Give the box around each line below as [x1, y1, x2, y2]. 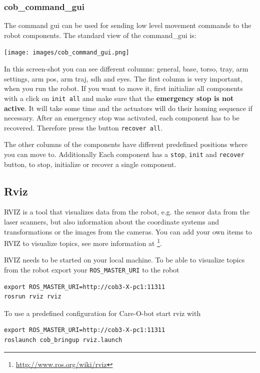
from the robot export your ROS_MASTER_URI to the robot [4, 264, 179, 275]
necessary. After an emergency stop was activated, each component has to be [4, 112, 239, 123]
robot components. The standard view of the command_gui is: [4, 29, 196, 40]
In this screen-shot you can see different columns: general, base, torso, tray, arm [4, 63, 248, 74]
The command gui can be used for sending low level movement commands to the [4, 20, 251, 30]
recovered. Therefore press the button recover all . [4, 122, 163, 132]
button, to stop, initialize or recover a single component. [4, 158, 176, 169]
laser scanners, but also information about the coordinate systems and [4, 216, 219, 226]
